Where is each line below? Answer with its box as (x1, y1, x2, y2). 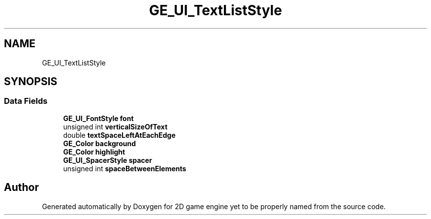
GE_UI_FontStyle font (63, 114, 134, 123)
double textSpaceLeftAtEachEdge (63, 130, 176, 139)
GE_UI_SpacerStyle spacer (63, 156, 152, 164)
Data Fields (4, 96, 48, 106)
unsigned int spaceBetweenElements (63, 164, 186, 173)
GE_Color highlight (63, 147, 125, 156)
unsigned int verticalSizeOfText (63, 122, 168, 131)
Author (4, 181, 39, 194)
